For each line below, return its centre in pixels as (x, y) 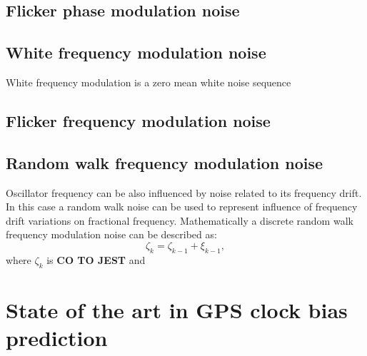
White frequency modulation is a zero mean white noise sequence (149, 82)
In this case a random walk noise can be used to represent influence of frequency (182, 207)
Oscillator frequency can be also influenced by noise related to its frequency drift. (184, 192)
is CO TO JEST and (96, 259)
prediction (57, 337)
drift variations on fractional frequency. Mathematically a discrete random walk (180, 220)
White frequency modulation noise (136, 52)
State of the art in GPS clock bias (177, 309)
